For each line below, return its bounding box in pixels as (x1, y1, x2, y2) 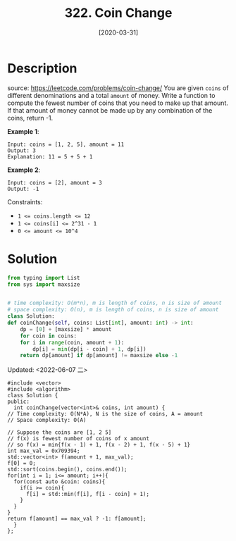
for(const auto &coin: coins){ (13, 478, 106, 485)
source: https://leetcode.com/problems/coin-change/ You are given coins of (7, 83, 229, 92)
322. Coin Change (64, 5, 173, 21)
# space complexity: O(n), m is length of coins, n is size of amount (7, 306, 219, 313)
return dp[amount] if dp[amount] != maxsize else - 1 (20, 352, 178, 359)
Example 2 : (7, 166, 41, 174)
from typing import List (7, 274, 80, 281)
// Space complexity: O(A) (7, 417, 87, 424)
